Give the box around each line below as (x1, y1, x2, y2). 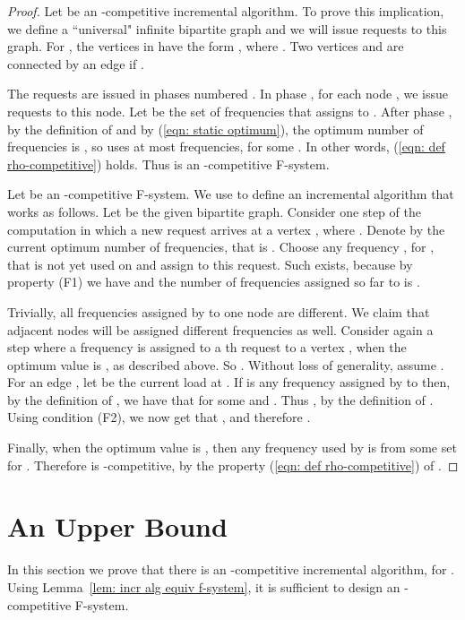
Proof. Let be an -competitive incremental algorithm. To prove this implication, (7, 2, 444, 20)
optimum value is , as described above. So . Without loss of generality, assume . (7, 355, 444, 374)
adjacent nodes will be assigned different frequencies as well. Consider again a (7, 320, 434, 339)
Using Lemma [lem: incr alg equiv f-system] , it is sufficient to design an (7, 577, 400, 596)
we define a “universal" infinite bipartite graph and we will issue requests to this (7, 19, 447, 38)
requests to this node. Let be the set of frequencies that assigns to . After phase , (7, 101, 452, 120)
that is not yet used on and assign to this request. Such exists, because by (7, 254, 413, 273)
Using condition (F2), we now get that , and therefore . (7, 408, 311, 426)
